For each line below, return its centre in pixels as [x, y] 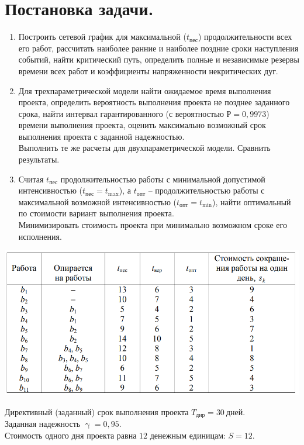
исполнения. [40, 236]
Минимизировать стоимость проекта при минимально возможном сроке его [153, 225]
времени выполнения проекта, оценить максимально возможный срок [142, 125]
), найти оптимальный [252, 201]
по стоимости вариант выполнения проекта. [96, 213]
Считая [31, 179]
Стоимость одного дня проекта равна [71, 435]
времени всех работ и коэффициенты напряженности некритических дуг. [148, 70]
